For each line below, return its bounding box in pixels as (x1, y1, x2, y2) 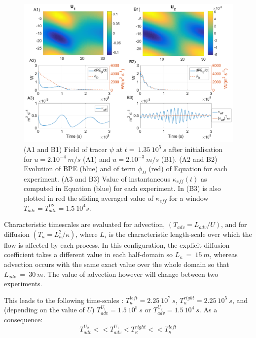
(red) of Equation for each (148, 163, 228, 174)
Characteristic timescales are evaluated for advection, (4, 219, 165, 229)
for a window (169, 193, 209, 203)
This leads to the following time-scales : (4, 295, 124, 305)
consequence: (4, 314, 43, 325)
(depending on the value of (4, 304, 85, 315)
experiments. (4, 278, 42, 289)
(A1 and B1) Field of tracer (24, 144, 108, 154)
